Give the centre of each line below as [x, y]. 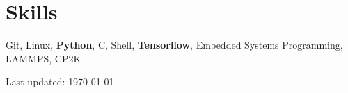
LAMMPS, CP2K [43, 58]
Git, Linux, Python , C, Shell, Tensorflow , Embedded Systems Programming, [174, 45]
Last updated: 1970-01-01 [60, 82]
